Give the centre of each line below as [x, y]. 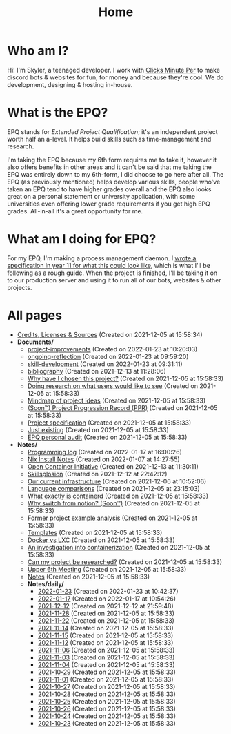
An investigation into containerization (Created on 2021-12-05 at [119, 547]
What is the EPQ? [58, 113]
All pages [34, 316]
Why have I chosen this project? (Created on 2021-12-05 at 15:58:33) [125, 378]
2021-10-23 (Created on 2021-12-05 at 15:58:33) [107, 723]
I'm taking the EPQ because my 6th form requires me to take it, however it [112, 160]
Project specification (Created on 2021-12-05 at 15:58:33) [109, 423]
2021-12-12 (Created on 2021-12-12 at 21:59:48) [106, 606]
